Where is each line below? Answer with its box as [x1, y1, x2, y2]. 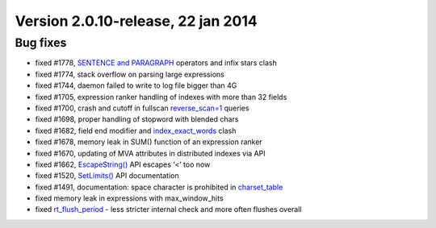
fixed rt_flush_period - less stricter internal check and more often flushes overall [35, 205, 302, 214]
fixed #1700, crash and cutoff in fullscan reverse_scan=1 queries [35, 103, 249, 113]
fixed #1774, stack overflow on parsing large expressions [35, 69, 225, 79]
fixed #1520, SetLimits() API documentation [35, 171, 179, 180]
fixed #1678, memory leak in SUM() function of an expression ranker [35, 137, 262, 147]
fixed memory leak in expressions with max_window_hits [35, 193, 224, 203]
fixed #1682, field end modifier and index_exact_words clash [35, 126, 237, 135]
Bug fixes [15, 35, 67, 50]
